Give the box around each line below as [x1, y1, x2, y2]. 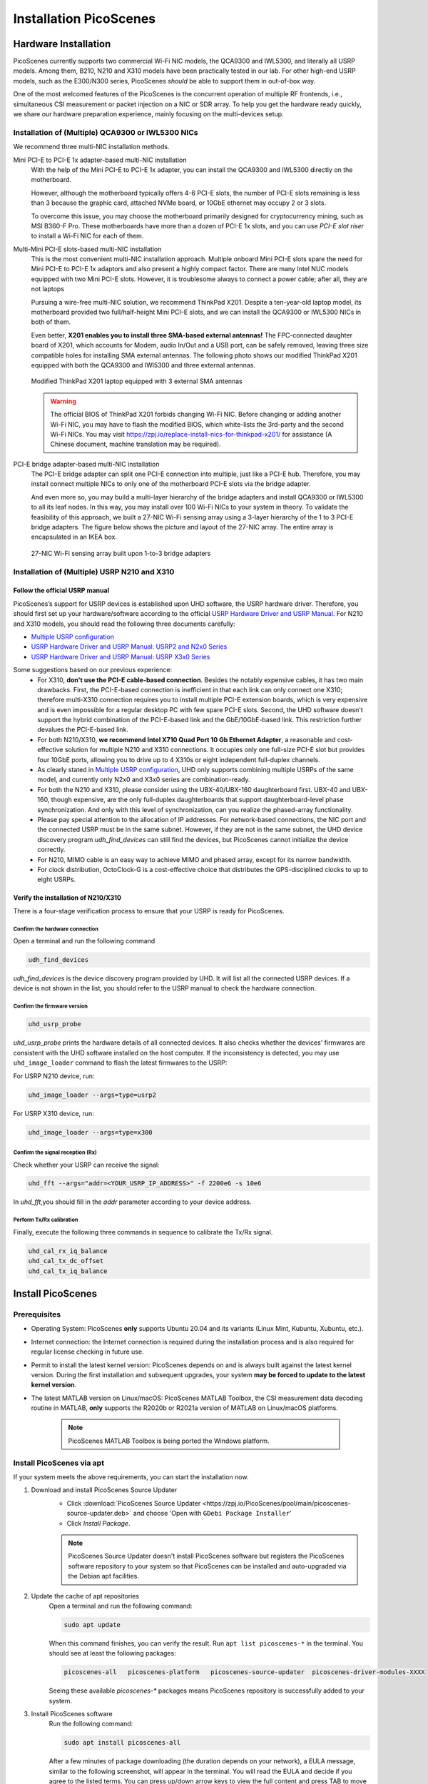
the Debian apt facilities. [68, 1572, 139, 1581]
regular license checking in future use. [31, 1347, 144, 1356]
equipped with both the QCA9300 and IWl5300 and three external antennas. [31, 360, 256, 369]
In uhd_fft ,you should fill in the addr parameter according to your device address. [13, 1197, 252, 1206]
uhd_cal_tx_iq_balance [28, 1267, 108, 1275]
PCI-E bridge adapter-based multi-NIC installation [13, 460, 160, 468]
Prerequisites [13, 1309, 61, 1319]
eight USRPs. [37, 875, 76, 884]
